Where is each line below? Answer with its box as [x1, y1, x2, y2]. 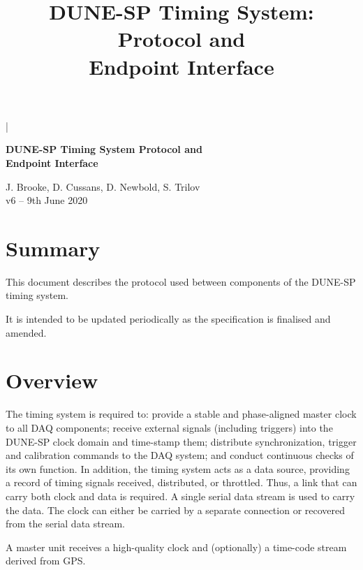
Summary [6, 233, 101, 262]
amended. [6, 325, 47, 339]
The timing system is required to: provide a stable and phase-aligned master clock [6, 407, 357, 421]
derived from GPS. [6, 553, 86, 568]
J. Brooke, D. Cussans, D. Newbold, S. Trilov [6, 179, 200, 193]
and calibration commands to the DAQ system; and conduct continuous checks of [6, 448, 354, 462]
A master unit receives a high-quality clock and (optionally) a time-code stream [6, 539, 347, 554]
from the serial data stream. [6, 516, 125, 531]
